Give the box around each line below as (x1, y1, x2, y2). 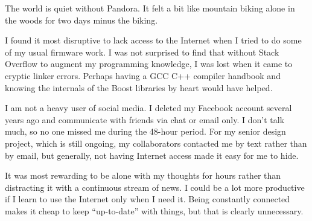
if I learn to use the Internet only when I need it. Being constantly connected (5, 193, 290, 205)
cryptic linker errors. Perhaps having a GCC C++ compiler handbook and (5, 69, 281, 82)
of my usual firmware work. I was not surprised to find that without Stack (5, 45, 279, 58)
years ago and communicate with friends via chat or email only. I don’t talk (5, 113, 285, 126)
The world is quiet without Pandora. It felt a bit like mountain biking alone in (5, 2, 295, 14)
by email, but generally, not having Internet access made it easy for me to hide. (5, 149, 299, 161)
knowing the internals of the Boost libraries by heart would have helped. (5, 81, 273, 94)
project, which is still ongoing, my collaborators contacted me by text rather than (5, 136, 307, 149)
